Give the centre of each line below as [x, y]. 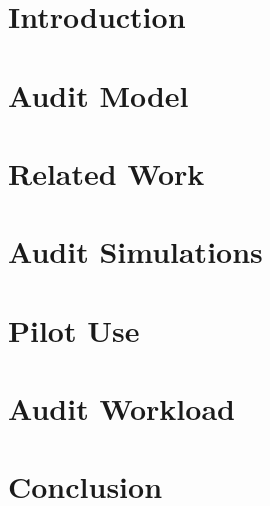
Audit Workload [121, 408]
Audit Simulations [135, 251]
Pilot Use [74, 329]
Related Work [106, 172]
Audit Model [98, 94]
